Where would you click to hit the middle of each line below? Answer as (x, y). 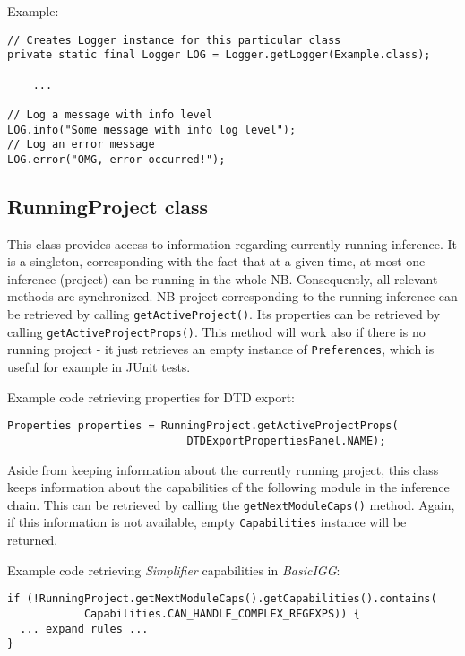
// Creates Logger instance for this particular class (174, 40)
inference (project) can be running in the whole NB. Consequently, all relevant (223, 278)
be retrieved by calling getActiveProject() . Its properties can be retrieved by (224, 314)
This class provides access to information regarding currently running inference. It (232, 243)
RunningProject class (108, 206)
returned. (33, 540)
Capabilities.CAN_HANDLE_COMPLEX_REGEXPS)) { (222, 613)
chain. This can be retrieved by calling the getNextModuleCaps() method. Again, (231, 504)
